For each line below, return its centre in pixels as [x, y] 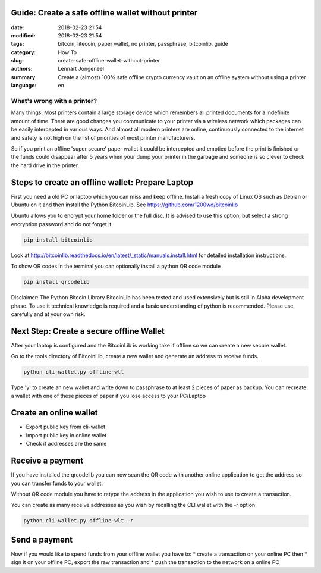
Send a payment [42, 539]
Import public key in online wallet [66, 435]
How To [67, 52]
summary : [24, 77]
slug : [17, 61]
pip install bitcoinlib [58, 240]
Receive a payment [47, 461]
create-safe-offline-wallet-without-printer [109, 61]
